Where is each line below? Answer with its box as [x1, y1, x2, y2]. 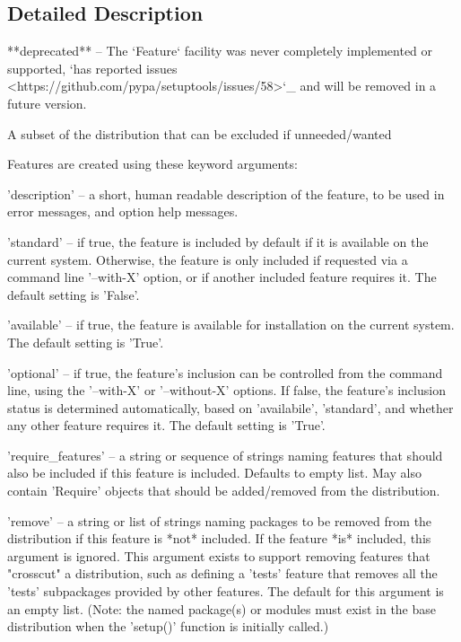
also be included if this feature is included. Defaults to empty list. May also [7, 463, 422, 482]
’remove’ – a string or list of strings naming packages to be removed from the [7, 511, 432, 530]
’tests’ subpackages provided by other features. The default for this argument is [7, 582, 444, 601]
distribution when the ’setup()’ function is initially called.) [7, 617, 329, 636]
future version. [7, 93, 87, 112]
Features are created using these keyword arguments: [7, 154, 298, 173]
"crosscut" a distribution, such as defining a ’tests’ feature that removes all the [7, 564, 438, 583]
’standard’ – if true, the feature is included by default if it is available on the [7, 232, 429, 251]
